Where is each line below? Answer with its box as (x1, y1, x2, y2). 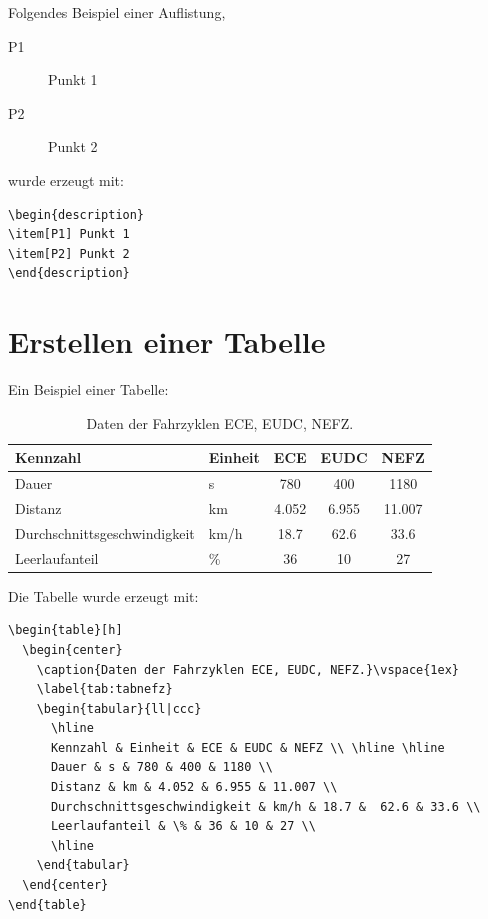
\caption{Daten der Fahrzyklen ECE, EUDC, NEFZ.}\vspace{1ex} (36, 662, 460, 677)
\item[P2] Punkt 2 (8, 246, 130, 261)
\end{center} (22, 878, 109, 893)
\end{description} (8, 266, 130, 281)
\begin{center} (22, 642, 123, 657)
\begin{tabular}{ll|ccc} (36, 701, 202, 716)
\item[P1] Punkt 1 (8, 227, 130, 242)
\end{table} (8, 897, 87, 912)
